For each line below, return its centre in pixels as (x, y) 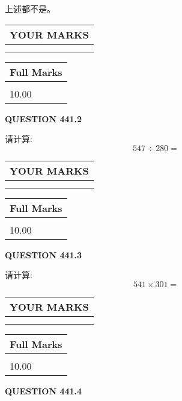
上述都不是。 (30, 8)
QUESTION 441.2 (44, 118)
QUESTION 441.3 (44, 254)
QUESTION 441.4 (44, 390)
